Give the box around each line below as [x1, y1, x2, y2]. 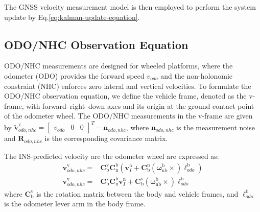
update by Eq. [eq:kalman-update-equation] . [4, 11, 140, 22]
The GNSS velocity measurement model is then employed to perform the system [4, 2, 256, 12]
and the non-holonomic [160, 70, 233, 81]
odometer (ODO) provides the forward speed [4, 70, 145, 81]
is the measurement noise [176, 122, 255, 132]
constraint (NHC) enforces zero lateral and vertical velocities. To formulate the [4, 80, 251, 91]
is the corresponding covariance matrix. [44, 133, 168, 144]
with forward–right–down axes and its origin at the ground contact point [26, 100, 254, 111]
